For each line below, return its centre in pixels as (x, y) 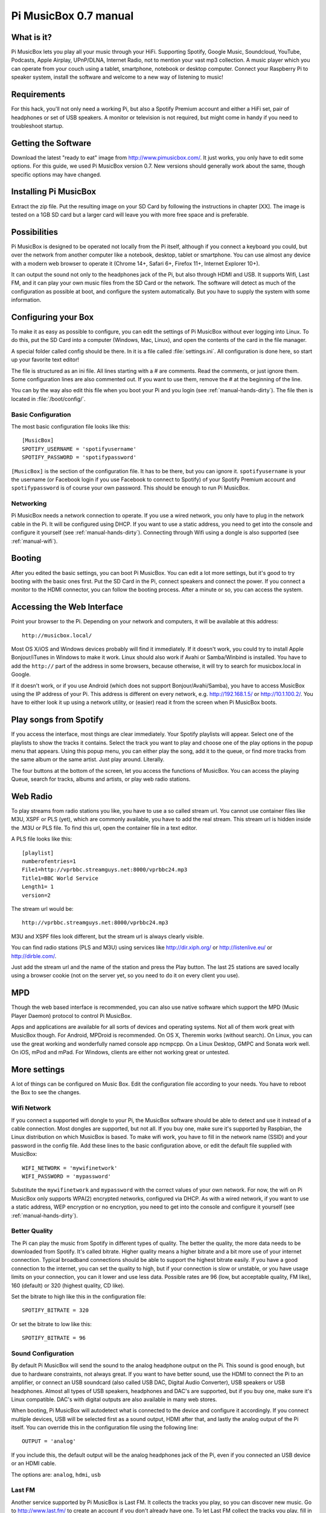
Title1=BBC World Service (60, 878)
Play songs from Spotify (57, 720)
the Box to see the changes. (46, 1092)
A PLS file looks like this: (42, 839)
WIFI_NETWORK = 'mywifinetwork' (70, 1168)
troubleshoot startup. (37, 126)
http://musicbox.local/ (57, 635)
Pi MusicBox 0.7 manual (72, 16)
